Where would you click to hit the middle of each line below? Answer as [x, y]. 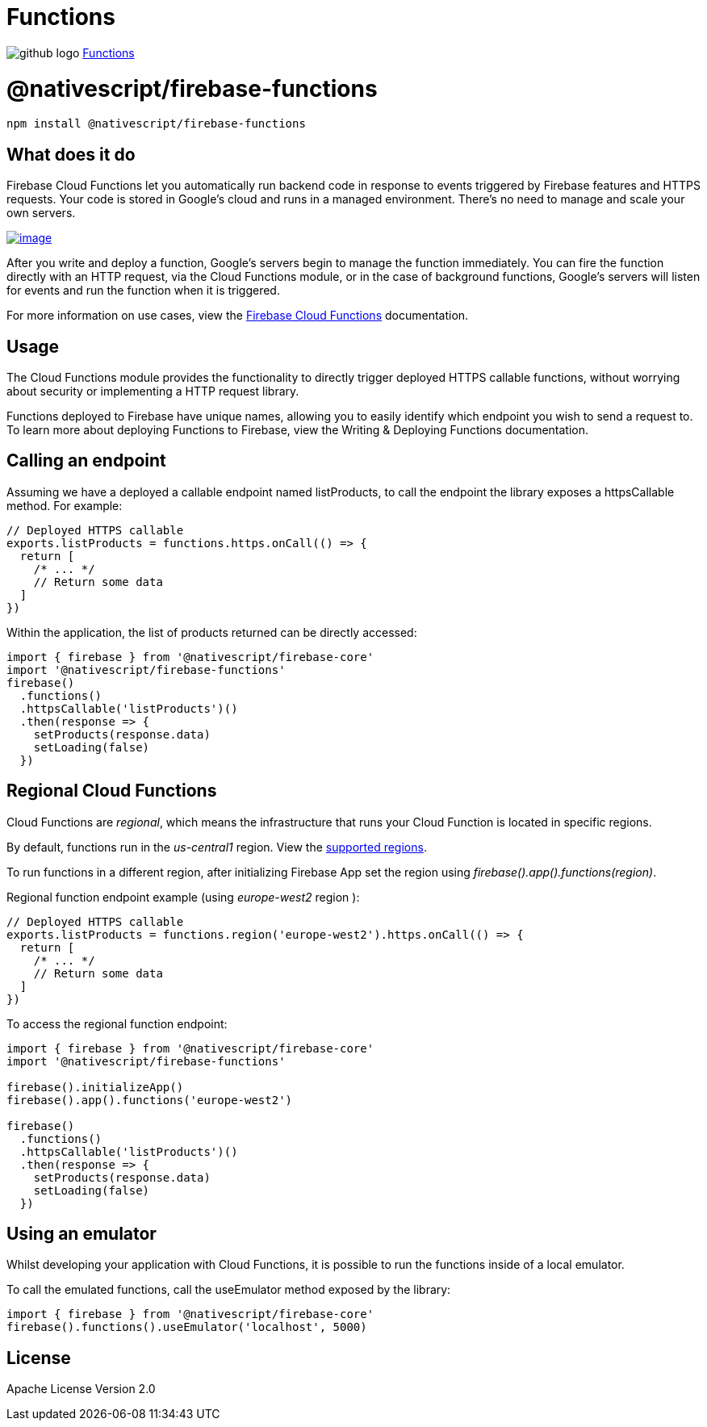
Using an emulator [82, 1234]
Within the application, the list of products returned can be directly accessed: [212, 632]
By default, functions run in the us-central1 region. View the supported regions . [217, 847]
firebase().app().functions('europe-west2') [150, 1100]
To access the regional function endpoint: [117, 1023]
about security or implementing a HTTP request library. [153, 391]
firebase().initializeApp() [95, 1087]
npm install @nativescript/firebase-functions [156, 124]
